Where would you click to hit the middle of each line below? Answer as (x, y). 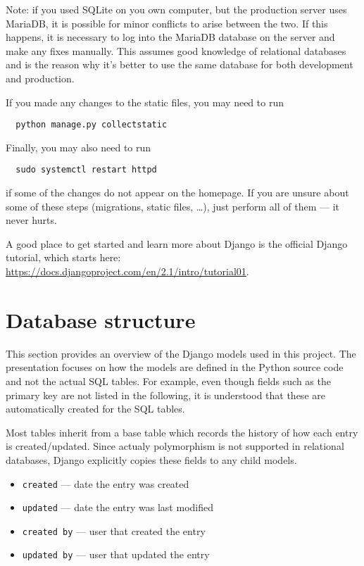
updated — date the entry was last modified (118, 507)
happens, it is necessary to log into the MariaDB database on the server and (170, 37)
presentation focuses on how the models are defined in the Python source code (175, 367)
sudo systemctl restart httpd (86, 170)
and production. (40, 78)
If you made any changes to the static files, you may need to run (145, 102)
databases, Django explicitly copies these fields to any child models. (151, 459)
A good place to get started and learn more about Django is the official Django (177, 243)
